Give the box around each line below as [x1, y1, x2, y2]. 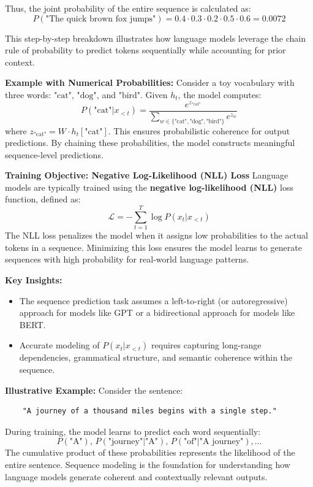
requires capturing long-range [151, 339, 262, 351]
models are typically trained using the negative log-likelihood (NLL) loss [5, 180, 293, 193]
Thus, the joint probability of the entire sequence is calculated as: [5, 2, 251, 14]
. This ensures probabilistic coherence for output [108, 124, 290, 137]
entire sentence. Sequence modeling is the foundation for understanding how [5, 458, 290, 470]
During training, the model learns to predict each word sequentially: [5, 424, 261, 437]
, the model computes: [178, 88, 262, 101]
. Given [140, 88, 168, 101]
